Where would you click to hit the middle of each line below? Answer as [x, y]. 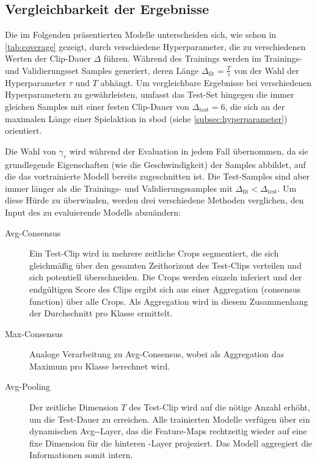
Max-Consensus [34, 333]
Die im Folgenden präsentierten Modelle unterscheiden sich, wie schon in [141, 35]
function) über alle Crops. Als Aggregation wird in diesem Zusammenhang [169, 301]
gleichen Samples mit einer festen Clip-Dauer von [97, 106]
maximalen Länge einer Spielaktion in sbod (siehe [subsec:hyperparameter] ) [146, 118]
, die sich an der [255, 106]
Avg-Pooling [28, 386]
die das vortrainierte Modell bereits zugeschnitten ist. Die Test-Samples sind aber [158, 176]
